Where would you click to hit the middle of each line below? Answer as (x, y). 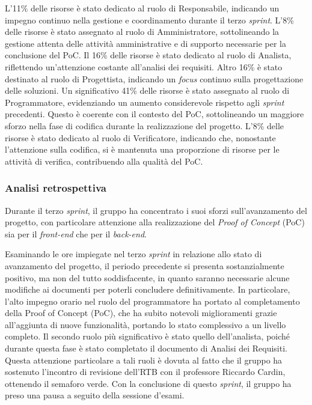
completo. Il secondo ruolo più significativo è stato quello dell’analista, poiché (148, 336)
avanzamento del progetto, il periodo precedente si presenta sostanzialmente (145, 265)
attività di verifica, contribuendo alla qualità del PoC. (104, 161)
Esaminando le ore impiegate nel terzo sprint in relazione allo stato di (133, 254)
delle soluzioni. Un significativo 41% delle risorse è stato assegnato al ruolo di (147, 90)
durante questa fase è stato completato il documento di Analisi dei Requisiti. (146, 348)
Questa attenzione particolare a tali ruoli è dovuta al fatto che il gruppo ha (144, 360)
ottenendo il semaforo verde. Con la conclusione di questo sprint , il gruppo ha (148, 383)
